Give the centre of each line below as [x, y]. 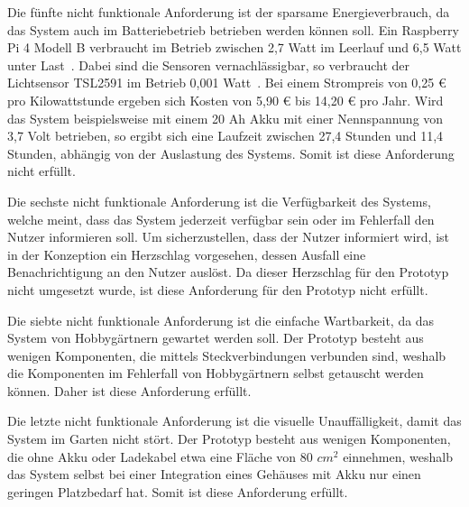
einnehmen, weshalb [398, 456]
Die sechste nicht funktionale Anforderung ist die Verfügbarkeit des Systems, [219, 201]
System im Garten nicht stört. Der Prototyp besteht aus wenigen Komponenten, [229, 439]
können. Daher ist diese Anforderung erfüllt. [129, 390]
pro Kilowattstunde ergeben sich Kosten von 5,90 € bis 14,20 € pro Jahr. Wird [225, 100]
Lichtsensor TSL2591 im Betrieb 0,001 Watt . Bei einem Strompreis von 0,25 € [227, 83]
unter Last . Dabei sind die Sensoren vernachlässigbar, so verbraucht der [209, 65]
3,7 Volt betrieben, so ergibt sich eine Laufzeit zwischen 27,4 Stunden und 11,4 [225, 136]
